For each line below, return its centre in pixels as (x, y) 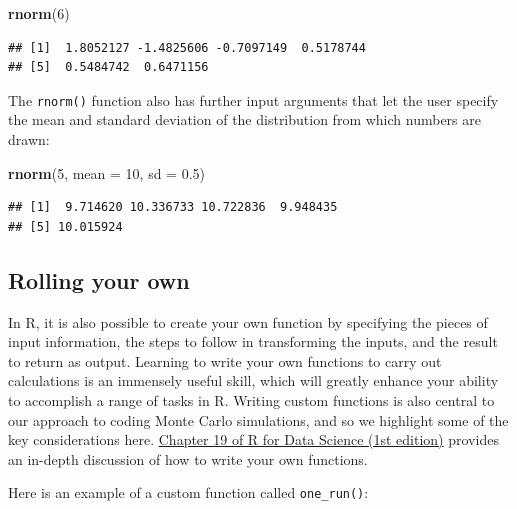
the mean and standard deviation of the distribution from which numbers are (244, 119)
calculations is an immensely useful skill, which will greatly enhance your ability (253, 380)
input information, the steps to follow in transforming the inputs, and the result (253, 341)
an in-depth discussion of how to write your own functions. (188, 458)
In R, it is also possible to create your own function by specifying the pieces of (248, 321)
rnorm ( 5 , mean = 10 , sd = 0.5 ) (107, 172)
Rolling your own (99, 279)
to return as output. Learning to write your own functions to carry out (225, 360)
